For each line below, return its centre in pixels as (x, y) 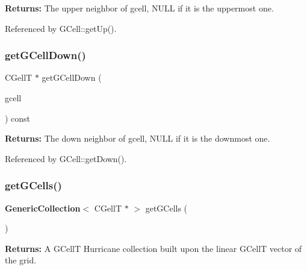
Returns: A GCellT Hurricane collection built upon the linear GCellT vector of (153, 248)
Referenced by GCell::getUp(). (61, 28)
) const (18, 118)
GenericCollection (43, 208)
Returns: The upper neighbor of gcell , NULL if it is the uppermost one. (139, 8)
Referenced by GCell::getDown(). (66, 158)
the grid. (21, 260)
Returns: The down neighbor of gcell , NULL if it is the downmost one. (138, 138)
